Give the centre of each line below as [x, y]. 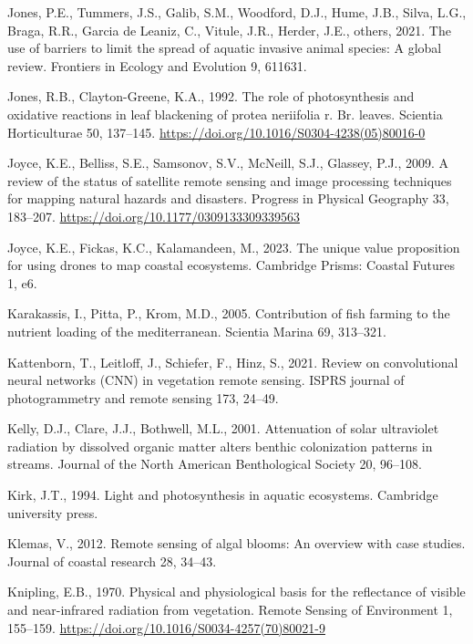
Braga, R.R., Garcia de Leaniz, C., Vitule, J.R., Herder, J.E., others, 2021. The [229, 30]
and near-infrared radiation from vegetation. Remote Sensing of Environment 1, [230, 610]
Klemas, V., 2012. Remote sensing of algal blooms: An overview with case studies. [236, 543]
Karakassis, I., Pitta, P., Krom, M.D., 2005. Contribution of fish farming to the [229, 313]
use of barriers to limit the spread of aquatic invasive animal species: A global [225, 48]
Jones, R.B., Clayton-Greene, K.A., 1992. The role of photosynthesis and [211, 96]
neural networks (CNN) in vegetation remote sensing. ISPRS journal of [206, 380]
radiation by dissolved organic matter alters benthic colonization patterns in [220, 446]
